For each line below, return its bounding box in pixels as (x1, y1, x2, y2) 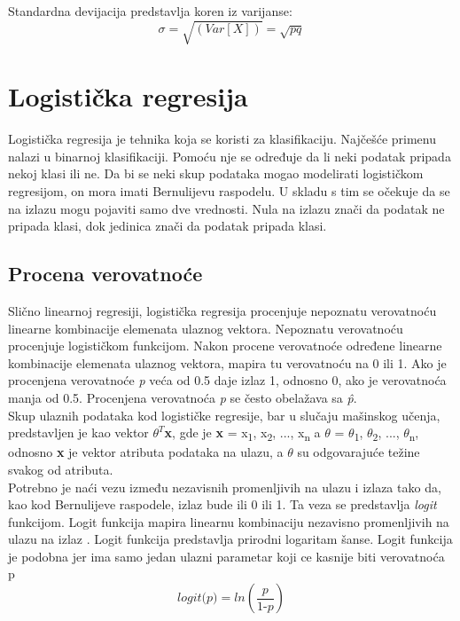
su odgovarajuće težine (297, 443, 420, 461)
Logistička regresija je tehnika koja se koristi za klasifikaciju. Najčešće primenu (8, 130, 437, 148)
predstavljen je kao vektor (8, 423, 149, 442)
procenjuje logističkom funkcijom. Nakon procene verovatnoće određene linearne (8, 336, 442, 355)
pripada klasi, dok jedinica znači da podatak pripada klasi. (8, 216, 327, 235)
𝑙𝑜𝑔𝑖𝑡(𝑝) (177, 592, 218, 605)
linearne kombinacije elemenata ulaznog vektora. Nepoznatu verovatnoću (8, 318, 403, 337)
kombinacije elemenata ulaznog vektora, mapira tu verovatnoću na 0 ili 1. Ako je (8, 353, 447, 372)
